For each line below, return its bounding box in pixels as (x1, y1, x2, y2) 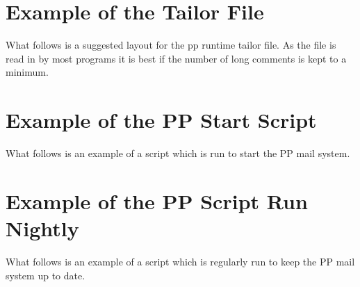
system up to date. (6, 268, 85, 282)
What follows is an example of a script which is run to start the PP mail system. (6, 146, 350, 161)
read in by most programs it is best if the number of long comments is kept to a (6, 51, 347, 65)
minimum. (6, 65, 49, 79)
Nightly (6, 214, 79, 242)
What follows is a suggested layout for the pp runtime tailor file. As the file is (6, 38, 336, 52)
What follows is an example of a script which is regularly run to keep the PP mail (6, 254, 355, 268)
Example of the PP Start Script (6, 106, 317, 134)
